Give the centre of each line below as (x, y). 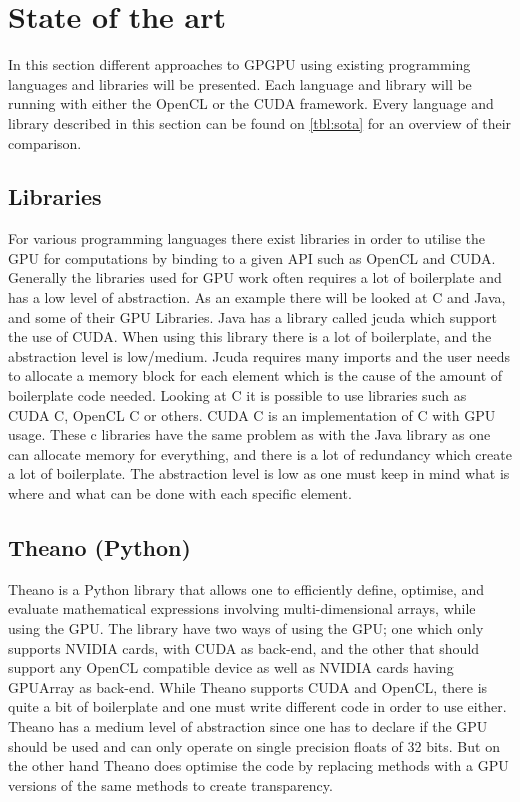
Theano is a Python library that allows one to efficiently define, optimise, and (246, 588)
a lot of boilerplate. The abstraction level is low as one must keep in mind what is (259, 473)
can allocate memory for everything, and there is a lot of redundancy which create (260, 453)
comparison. (45, 142)
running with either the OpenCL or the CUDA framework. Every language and (251, 103)
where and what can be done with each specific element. (180, 493)
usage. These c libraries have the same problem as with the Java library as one (249, 434)
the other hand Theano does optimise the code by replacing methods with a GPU (258, 765)
